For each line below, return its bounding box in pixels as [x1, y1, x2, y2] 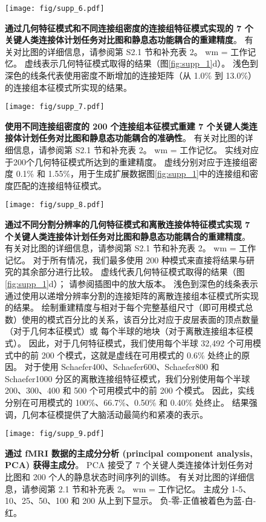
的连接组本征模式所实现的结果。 [5, 81, 132, 93]
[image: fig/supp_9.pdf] [5, 429, 105, 438]
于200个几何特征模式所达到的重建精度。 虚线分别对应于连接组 [5, 155, 249, 168]
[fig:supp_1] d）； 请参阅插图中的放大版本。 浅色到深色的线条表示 [5, 277, 258, 290]
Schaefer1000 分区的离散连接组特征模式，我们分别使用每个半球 [5, 372, 250, 385]
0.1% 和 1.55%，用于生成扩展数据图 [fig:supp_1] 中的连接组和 [16, 167, 250, 180]
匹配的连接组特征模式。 [13, 179, 106, 191]
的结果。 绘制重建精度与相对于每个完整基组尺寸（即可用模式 [5, 301, 245, 314]
